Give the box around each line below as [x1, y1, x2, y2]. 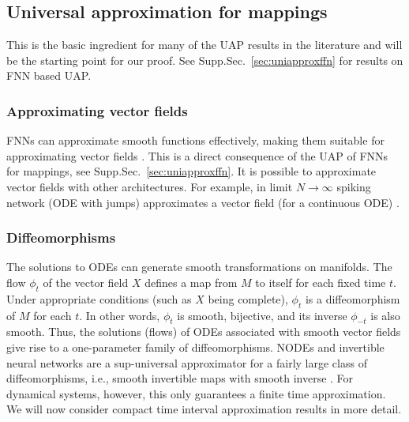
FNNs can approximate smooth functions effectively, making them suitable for [6, 132, 385, 149]
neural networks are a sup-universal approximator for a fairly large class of [6, 354, 367, 371]
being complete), [208, 290, 288, 307]
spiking [336, 178, 371, 194]
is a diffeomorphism [305, 290, 400, 307]
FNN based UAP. [6, 67, 92, 84]
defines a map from [144, 273, 238, 290]
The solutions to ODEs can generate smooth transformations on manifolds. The [6, 258, 392, 275]
